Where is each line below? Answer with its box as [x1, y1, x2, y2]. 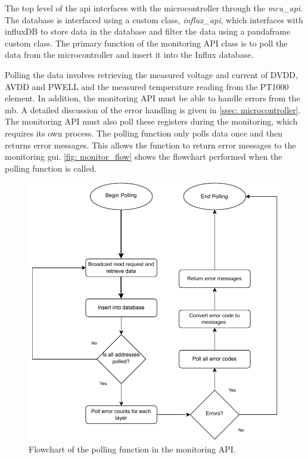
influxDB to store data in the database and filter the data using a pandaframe [5, 25, 291, 38]
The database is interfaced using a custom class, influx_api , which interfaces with [5, 13, 303, 26]
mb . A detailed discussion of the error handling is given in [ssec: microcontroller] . [5, 103, 301, 116]
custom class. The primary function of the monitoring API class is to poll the [5, 36, 288, 49]
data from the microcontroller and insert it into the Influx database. [5, 48, 254, 61]
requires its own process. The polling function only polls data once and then [5, 126, 283, 139]
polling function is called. [5, 162, 97, 174]
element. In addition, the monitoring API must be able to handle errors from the [5, 92, 300, 104]
